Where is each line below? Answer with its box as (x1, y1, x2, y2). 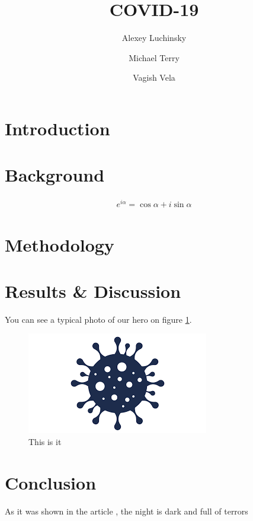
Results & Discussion (5, 278, 181, 303)
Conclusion (5, 470, 97, 494)
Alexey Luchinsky (121, 31, 187, 44)
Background (5, 163, 105, 187)
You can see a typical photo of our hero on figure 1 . (5, 313, 192, 325)
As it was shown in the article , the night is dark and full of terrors (5, 504, 248, 517)
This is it (28, 436, 62, 448)
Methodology (5, 232, 114, 256)
